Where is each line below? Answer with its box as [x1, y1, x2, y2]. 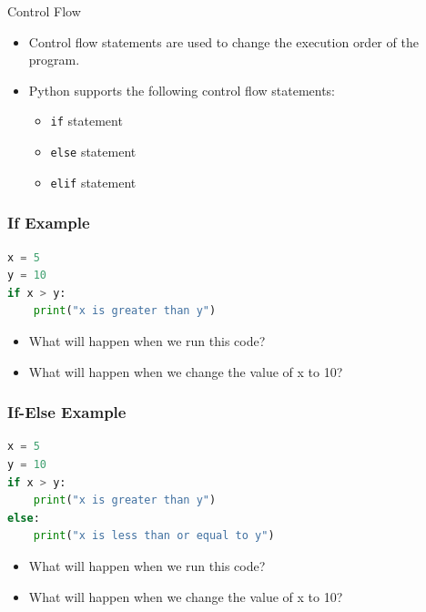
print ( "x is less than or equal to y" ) [33, 529, 275, 543]
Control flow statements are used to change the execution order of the [28, 32, 419, 51]
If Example [7, 211, 90, 234]
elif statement [50, 172, 137, 191]
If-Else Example [7, 401, 127, 423]
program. [28, 50, 80, 69]
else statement [50, 142, 137, 161]
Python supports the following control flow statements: [28, 80, 336, 99]
